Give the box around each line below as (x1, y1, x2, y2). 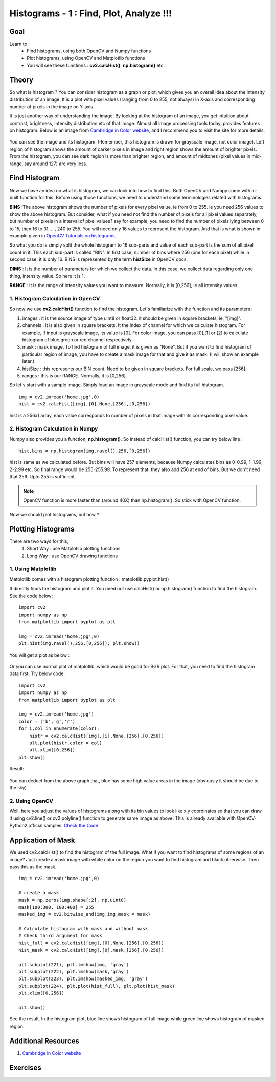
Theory (9, 76, 34, 85)
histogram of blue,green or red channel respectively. (22, 336, 133, 343)
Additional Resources (9, 1036, 79, 1045)
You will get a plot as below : (9, 651, 70, 658)
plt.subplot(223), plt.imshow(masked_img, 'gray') (18, 976, 148, 982)
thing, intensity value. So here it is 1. (9, 273, 85, 279)
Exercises (9, 1064, 42, 1072)
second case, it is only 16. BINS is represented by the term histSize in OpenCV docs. (9, 256, 188, 262)
